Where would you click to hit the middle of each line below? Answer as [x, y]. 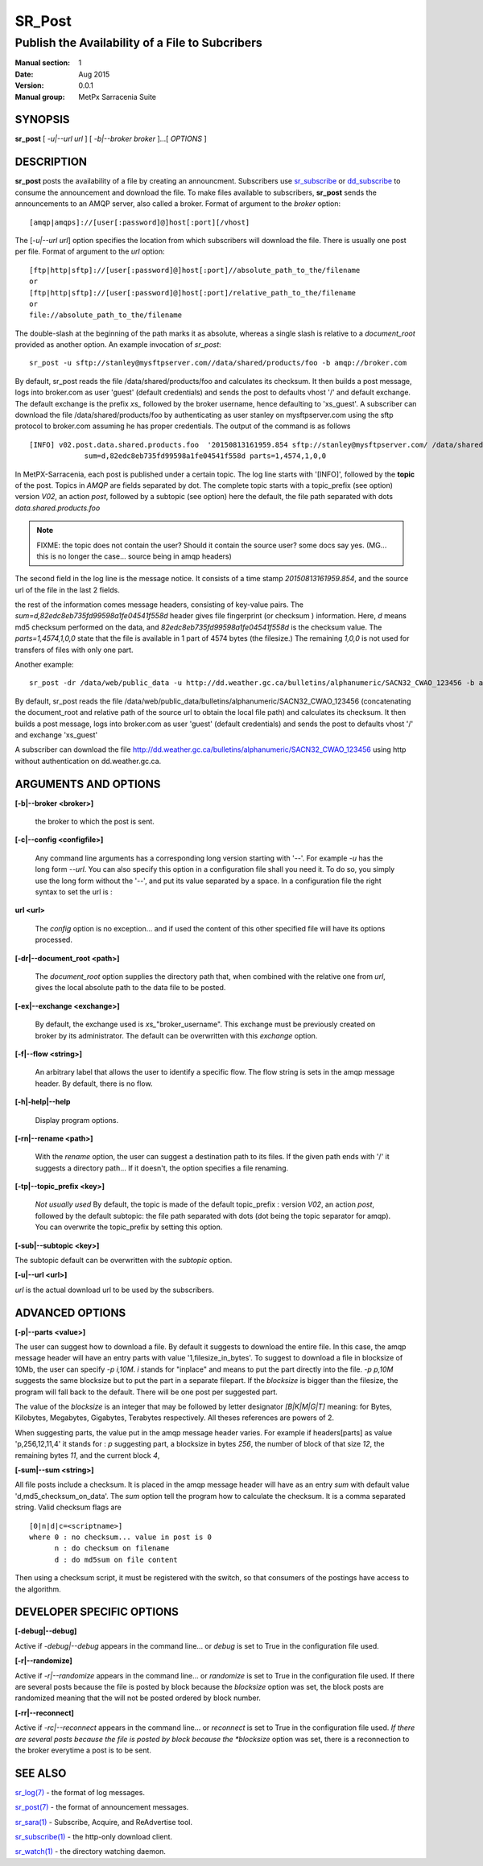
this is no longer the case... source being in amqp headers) [134, 556]
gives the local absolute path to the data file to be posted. [130, 988]
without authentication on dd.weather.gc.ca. [88, 761]
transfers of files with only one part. [74, 650]
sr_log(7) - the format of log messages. [80, 1792]
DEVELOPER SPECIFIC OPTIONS [97, 1612]
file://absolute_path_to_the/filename [106, 315]
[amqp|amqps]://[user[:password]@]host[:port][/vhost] [140, 222]
